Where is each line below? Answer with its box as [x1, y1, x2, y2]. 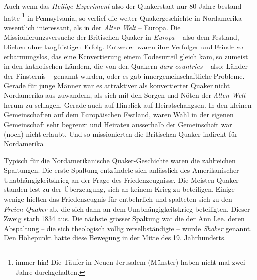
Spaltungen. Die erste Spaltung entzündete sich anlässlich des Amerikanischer [4, 165, 239, 175]
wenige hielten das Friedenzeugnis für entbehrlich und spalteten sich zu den [4, 193, 232, 204]
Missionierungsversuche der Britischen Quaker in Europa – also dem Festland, [4, 32, 239, 42]
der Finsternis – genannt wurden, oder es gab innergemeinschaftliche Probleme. [4, 70, 245, 81]
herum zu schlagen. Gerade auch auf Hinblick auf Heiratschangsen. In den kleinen [4, 99, 252, 110]
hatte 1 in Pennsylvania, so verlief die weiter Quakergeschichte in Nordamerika [4, 11, 242, 23]
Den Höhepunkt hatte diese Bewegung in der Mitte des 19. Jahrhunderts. [4, 233, 226, 243]
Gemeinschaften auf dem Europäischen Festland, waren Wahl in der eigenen [4, 109, 234, 120]
